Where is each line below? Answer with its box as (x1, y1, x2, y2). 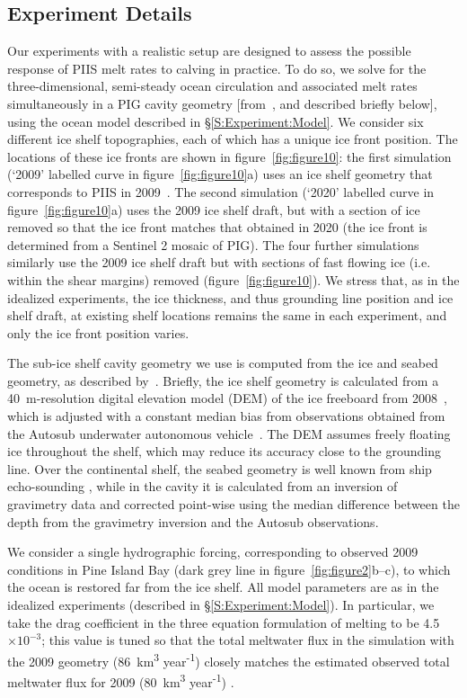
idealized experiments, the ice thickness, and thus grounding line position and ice (7, 288, 454, 307)
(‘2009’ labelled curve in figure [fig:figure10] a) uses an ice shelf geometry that (7, 165, 433, 183)
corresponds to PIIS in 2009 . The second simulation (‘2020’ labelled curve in (7, 182, 435, 201)
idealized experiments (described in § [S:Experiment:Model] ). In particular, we (7, 595, 435, 614)
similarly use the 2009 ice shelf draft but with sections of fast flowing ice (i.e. (7, 253, 431, 272)
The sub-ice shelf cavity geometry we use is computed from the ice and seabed (7, 353, 438, 372)
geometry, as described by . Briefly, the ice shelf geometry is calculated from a (7, 371, 439, 389)
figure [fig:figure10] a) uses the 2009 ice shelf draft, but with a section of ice (7, 200, 420, 219)
